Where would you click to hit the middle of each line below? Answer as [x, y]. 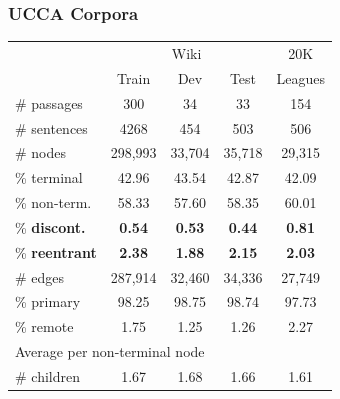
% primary [48, 301]
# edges [40, 276]
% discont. [50, 226]
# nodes [41, 152]
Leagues [300, 77]
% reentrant [56, 251]
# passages [49, 102]
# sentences [51, 127]
